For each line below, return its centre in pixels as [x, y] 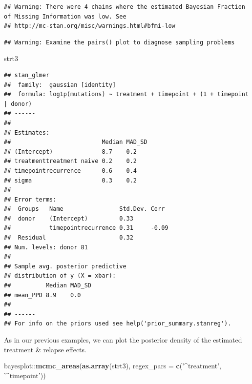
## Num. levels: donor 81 [46, 247]
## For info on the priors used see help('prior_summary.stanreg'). [118, 324]
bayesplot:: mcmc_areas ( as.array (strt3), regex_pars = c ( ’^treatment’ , [113, 366]
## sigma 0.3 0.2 [71, 180]
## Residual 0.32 [69, 238]
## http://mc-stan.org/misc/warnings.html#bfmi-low [90, 26]
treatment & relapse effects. [45, 349]
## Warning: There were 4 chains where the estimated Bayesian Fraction [125, 7]
